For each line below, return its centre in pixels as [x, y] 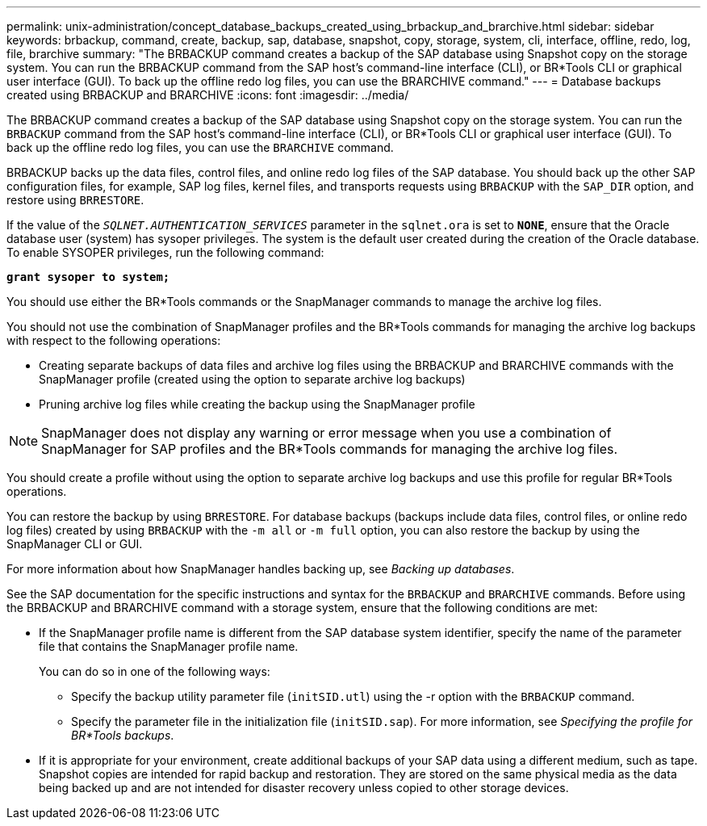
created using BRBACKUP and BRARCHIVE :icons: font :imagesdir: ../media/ [208, 95]
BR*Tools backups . [123, 735]
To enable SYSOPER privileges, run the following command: [165, 252]
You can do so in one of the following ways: [155, 671]
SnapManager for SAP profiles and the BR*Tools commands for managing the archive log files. [330, 449]
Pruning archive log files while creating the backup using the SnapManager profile [257, 404]
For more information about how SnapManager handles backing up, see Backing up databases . [261, 569]
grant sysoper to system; [88, 277]
